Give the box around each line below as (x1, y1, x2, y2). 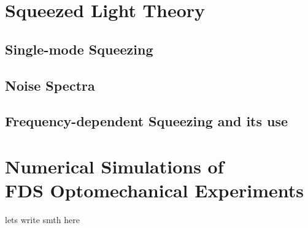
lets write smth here (5, 213, 80, 226)
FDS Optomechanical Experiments (5, 178, 304, 203)
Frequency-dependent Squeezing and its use (5, 112, 288, 131)
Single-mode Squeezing (5, 39, 153, 58)
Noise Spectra (5, 75, 95, 94)
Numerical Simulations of (5, 153, 224, 178)
